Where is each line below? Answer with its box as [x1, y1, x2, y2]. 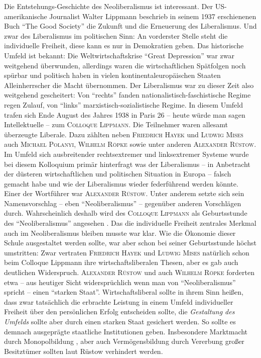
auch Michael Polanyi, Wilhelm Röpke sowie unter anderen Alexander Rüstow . [4, 139, 256, 149]
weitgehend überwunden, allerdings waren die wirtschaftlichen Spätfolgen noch [4, 60, 246, 70]
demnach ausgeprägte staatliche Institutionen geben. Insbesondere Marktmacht [4, 326, 248, 336]
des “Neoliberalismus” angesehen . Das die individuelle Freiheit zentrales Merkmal [4, 218, 256, 228]
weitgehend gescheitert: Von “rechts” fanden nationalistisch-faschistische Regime [4, 89, 251, 100]
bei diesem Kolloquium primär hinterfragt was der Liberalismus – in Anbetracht [4, 158, 250, 169]
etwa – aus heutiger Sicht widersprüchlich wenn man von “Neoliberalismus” [4, 277, 236, 287]
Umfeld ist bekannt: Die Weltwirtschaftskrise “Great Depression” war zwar [4, 50, 234, 60]
